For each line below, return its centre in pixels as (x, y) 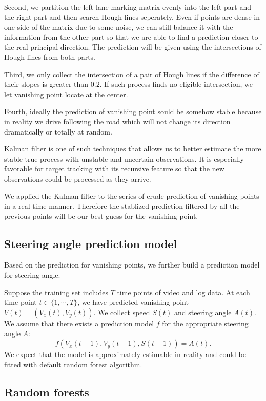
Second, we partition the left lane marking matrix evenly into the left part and (128, 7)
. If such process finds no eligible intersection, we (176, 84)
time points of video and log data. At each (183, 292)
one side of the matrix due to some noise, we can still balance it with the (119, 27)
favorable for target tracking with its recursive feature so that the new (114, 169)
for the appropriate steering (205, 323)
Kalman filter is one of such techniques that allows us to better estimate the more (133, 149)
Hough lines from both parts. (50, 57)
